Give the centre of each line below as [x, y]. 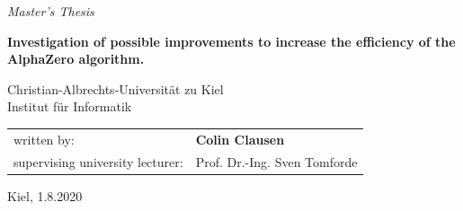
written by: [44, 139]
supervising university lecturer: [98, 161]
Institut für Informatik [70, 106]
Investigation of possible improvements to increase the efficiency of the [231, 41]
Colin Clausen [240, 139]
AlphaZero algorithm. [76, 59]
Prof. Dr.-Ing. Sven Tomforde [276, 161]
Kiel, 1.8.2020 [45, 195]
